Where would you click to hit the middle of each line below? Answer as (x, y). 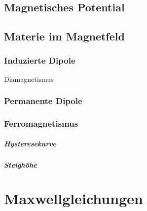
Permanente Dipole (43, 101)
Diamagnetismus (29, 79)
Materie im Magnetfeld (64, 36)
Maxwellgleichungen (73, 198)
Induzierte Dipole (40, 60)
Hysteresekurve (30, 143)
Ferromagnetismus (41, 123)
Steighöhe (20, 164)
